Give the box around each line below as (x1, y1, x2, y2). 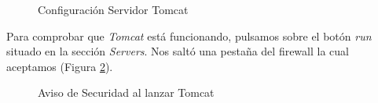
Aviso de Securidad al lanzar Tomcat (38, 84, 215, 101)
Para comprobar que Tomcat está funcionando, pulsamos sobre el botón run (6, 27, 372, 44)
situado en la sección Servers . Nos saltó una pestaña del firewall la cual (6, 43, 349, 59)
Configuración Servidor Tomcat (38, 2, 189, 17)
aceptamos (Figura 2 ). (6, 58, 113, 74)
